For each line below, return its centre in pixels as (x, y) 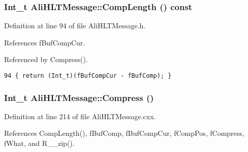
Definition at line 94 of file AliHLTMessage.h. (75, 26)
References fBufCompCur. (45, 42)
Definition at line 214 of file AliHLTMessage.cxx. (80, 116)
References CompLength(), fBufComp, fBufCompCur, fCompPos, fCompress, (124, 133)
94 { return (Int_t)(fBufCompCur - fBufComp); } (88, 76)
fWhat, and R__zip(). (39, 143)
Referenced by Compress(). (46, 59)
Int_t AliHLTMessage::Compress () (79, 97)
